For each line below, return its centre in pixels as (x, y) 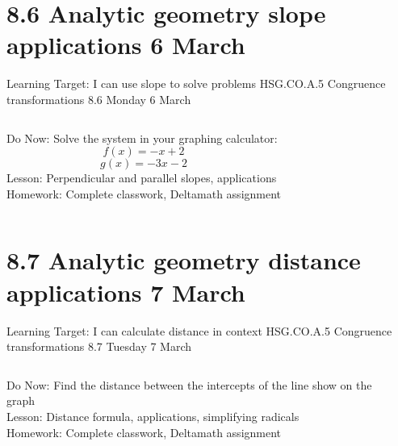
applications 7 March (126, 292)
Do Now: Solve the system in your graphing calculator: (142, 138)
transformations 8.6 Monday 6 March (99, 99)
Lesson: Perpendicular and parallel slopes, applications (142, 178)
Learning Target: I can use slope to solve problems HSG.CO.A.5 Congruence (196, 83)
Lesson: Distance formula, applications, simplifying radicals (153, 416)
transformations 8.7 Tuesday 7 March (99, 346)
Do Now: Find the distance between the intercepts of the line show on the (189, 384)
